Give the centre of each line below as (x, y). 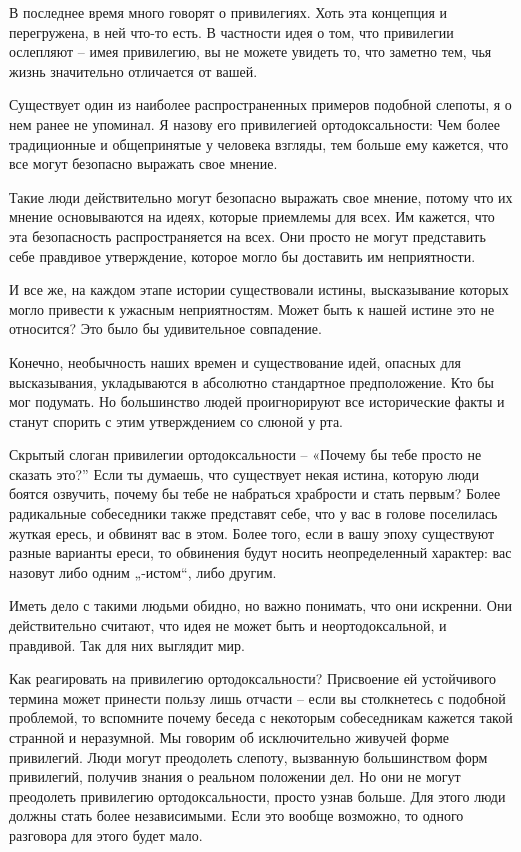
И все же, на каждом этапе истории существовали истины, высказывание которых (259, 289)
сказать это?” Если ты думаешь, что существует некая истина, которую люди (244, 473)
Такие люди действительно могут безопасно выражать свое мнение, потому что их (261, 196)
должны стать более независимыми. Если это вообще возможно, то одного (236, 815)
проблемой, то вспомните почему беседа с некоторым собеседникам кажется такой (261, 717)
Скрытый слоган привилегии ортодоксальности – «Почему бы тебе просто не (245, 454)
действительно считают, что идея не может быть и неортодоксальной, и (228, 625)
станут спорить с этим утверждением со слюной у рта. (176, 420)
